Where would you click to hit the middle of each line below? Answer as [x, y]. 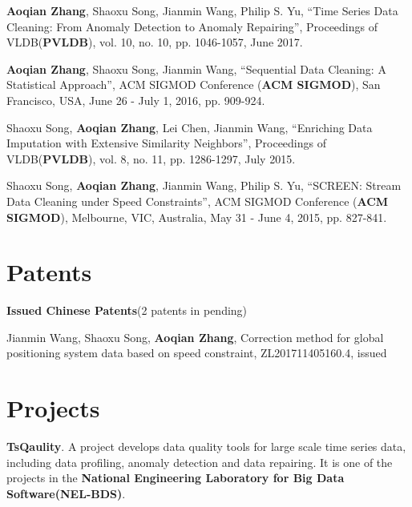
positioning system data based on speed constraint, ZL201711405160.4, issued [197, 353]
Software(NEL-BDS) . [66, 493]
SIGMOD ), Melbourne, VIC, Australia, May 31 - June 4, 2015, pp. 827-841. [197, 217]
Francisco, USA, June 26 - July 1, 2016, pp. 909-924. [136, 100]
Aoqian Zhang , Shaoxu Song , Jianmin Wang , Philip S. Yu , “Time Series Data [202, 10]
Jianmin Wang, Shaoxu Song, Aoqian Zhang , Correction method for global [195, 337]
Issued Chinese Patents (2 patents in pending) [127, 310]
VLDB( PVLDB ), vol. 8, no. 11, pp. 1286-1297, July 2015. [151, 158]
